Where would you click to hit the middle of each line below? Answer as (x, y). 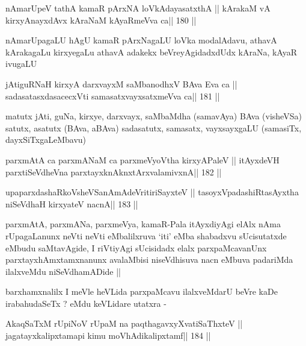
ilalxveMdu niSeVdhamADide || (63, 271)
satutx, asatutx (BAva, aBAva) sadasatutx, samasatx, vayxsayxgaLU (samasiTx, (154, 127)
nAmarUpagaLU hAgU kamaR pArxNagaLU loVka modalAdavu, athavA (141, 40)
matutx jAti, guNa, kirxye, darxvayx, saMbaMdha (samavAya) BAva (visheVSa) (154, 116)
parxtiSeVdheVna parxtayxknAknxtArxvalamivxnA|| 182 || (114, 171)
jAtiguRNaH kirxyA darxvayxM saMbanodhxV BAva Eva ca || (121, 83)
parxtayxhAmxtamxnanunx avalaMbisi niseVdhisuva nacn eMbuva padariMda (149, 259)
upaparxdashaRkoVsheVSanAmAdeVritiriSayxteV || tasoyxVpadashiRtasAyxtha (152, 192)
